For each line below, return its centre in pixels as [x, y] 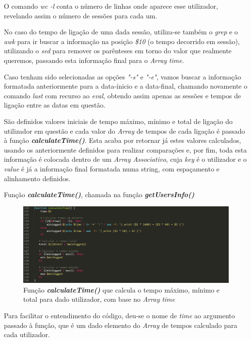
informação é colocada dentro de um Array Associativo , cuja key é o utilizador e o [125, 159]
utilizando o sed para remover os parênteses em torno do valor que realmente [118, 51]
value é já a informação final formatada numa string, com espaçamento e [112, 168]
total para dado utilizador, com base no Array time [99, 299]
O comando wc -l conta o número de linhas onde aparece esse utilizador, [111, 6]
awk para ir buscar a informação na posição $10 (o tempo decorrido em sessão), [122, 41]
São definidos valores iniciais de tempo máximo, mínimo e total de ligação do [118, 121]
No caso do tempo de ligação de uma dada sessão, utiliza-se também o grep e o [121, 32]
